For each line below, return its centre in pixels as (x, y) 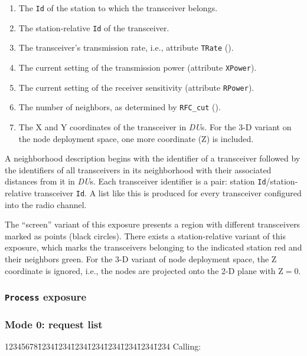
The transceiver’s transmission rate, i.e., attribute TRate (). (126, 47)
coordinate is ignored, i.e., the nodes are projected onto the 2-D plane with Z (144, 270)
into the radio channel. (46, 204)
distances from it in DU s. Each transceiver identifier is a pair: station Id (135, 181)
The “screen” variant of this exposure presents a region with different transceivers (153, 224)
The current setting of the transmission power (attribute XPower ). (138, 67)
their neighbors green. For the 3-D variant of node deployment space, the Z (141, 259)
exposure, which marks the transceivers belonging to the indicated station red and (153, 247)
